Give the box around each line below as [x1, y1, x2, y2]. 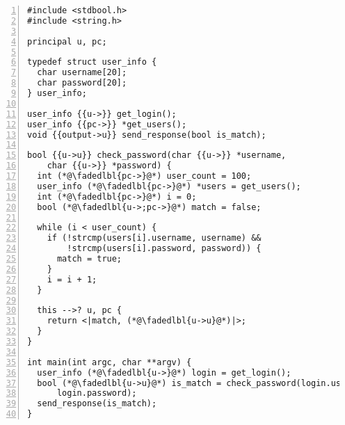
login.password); [56, 388, 137, 399]
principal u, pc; [27, 36, 107, 47]
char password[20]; [37, 78, 127, 88]
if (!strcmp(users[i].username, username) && [47, 233, 262, 243]
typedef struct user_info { [27, 57, 157, 67]
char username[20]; [37, 67, 127, 78]
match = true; [56, 254, 122, 264]
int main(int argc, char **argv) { [27, 357, 192, 367]
